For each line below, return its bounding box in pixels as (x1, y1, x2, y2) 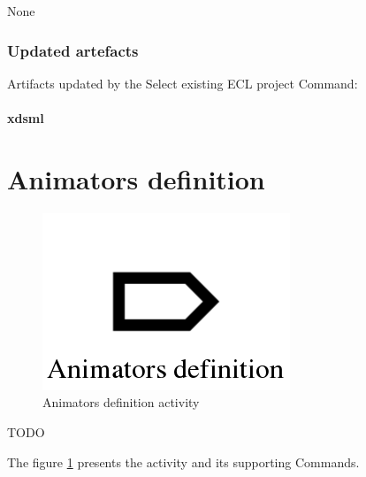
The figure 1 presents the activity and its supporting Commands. (7, 452, 360, 471)
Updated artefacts (7, 39, 139, 61)
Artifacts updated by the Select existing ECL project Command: (7, 73, 358, 92)
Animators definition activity (42, 393, 200, 412)
